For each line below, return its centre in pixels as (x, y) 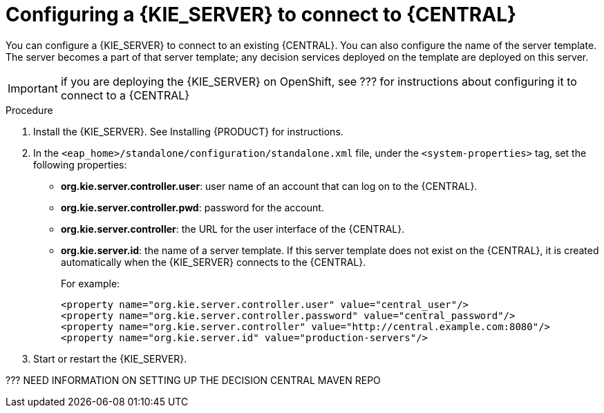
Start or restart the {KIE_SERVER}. (110, 358)
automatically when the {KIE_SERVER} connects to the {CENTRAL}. (214, 262)
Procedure (29, 110)
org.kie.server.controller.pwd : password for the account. (192, 207)
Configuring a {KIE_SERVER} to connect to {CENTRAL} (261, 15)
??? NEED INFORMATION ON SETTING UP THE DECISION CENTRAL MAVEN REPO (193, 380)
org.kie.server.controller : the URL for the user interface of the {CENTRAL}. (233, 229)
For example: (91, 283)
